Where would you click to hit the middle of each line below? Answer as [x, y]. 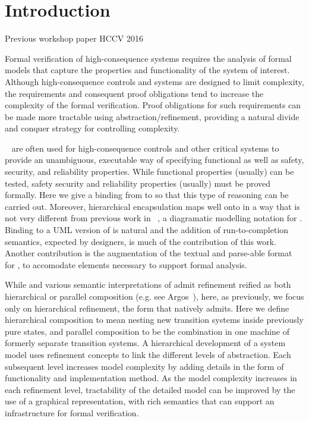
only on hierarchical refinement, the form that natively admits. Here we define [147, 308]
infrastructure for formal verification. [72, 412]
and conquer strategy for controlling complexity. [92, 128]
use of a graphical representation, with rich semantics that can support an [140, 401]
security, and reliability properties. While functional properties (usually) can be [149, 172]
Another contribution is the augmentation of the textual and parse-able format [149, 253]
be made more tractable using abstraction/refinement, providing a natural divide [152, 116]
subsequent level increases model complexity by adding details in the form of [144, 366]
